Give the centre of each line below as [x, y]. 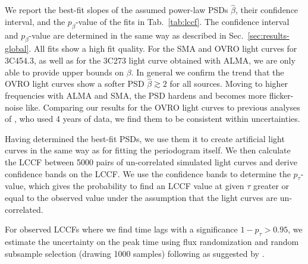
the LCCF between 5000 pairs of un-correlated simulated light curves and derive [151, 161]
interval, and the [35, 21]
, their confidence [267, 10]
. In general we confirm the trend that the [208, 72]
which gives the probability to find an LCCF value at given [136, 186]
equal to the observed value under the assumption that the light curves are [141, 197]
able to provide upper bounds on [65, 72]
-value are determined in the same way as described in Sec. [136, 35]
